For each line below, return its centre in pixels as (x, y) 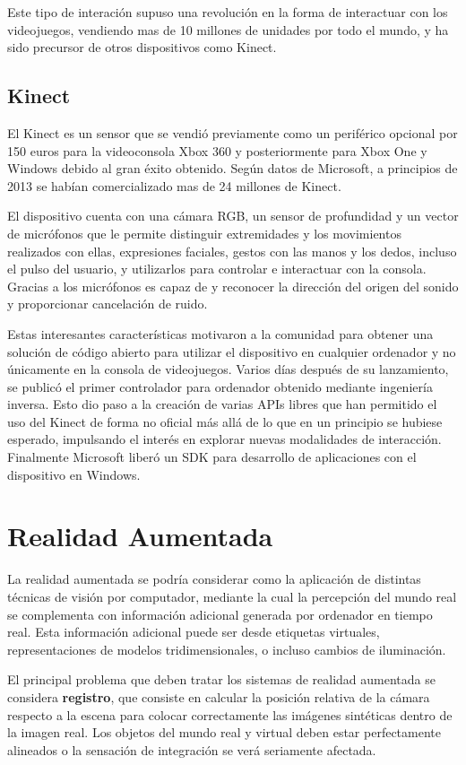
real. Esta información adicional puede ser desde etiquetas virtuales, (194, 632)
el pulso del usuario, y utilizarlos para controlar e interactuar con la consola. (217, 269)
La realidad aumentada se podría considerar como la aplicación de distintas (214, 579)
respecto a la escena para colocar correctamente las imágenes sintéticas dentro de (230, 714)
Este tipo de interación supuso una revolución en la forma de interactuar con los (228, 12)
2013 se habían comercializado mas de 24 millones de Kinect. (174, 185)
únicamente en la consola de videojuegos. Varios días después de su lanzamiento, (228, 369)
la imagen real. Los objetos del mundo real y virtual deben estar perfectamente (224, 732)
